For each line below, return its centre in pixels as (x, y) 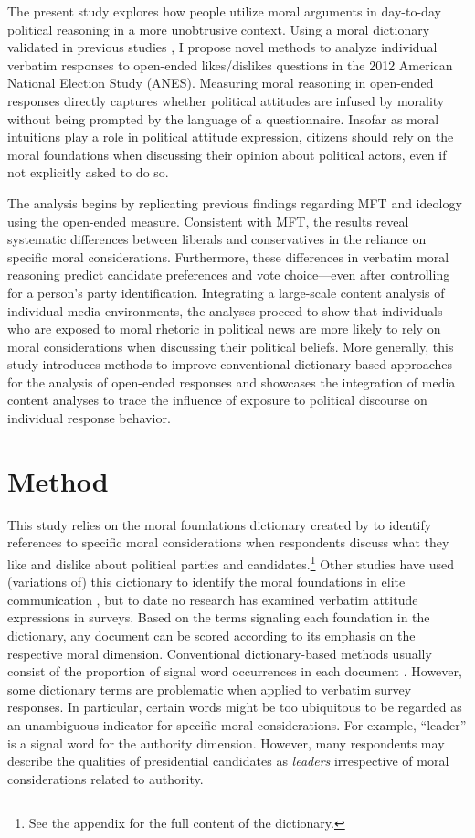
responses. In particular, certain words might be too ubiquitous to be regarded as (235, 707)
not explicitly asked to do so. (88, 172)
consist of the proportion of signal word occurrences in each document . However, (235, 671)
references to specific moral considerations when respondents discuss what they (228, 542)
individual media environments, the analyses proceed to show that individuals (225, 310)
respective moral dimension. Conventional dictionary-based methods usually (220, 653)
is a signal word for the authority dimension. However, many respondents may (226, 743)
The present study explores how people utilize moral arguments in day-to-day (224, 11)
